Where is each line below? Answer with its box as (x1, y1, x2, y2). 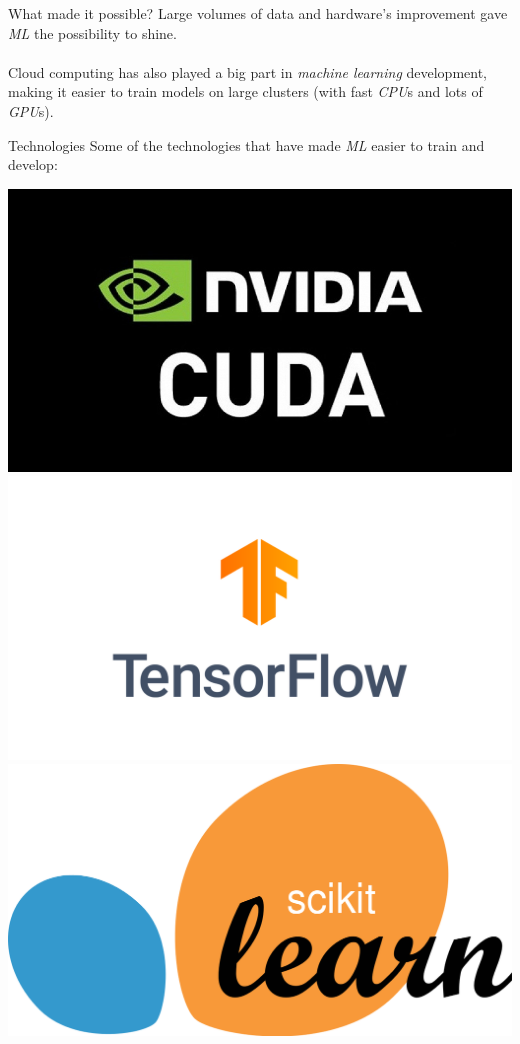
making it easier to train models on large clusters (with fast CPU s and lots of (8, 81, 483, 102)
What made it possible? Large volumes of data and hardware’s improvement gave (8, 3, 508, 23)
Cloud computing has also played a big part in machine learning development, (8, 61, 487, 82)
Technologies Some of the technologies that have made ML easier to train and (8, 134, 485, 155)
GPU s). (8, 100, 54, 121)
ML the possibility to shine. (8, 22, 177, 43)
